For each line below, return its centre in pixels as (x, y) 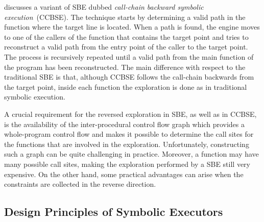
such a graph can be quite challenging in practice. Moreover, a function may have (131, 154)
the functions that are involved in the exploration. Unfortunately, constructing (127, 144)
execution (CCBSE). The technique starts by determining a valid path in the (125, 17)
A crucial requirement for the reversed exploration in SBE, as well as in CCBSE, (130, 114)
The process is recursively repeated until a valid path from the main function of (129, 56)
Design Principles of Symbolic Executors (114, 212)
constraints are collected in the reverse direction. (80, 184)
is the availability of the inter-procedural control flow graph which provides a (124, 124)
